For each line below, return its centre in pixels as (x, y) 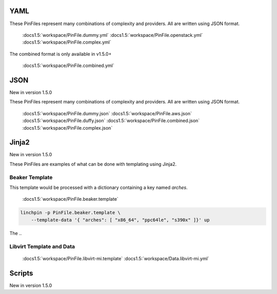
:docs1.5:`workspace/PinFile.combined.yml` (68, 66)
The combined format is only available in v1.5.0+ (61, 54)
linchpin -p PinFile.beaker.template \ (70, 213)
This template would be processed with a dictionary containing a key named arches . (98, 187)
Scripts (21, 273)
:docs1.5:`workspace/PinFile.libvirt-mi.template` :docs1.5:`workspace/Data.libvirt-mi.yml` (116, 258)
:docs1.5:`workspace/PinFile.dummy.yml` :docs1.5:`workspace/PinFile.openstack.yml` (113, 35)
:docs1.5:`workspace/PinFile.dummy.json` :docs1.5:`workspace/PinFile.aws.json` (107, 113)
